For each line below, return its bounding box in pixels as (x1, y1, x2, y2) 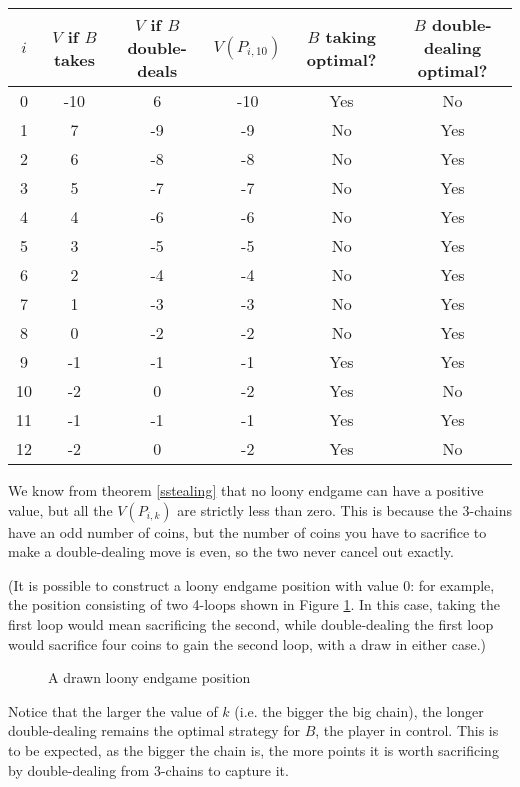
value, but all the (8, 499, 113, 520)
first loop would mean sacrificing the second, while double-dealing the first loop (8, 613, 494, 634)
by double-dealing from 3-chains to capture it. (8, 759, 289, 780)
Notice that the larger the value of (8, 700, 218, 721)
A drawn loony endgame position (48, 667, 251, 688)
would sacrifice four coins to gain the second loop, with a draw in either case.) (8, 633, 487, 654)
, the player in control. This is (315, 720, 499, 741)
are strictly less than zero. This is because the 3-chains (177, 499, 512, 520)
